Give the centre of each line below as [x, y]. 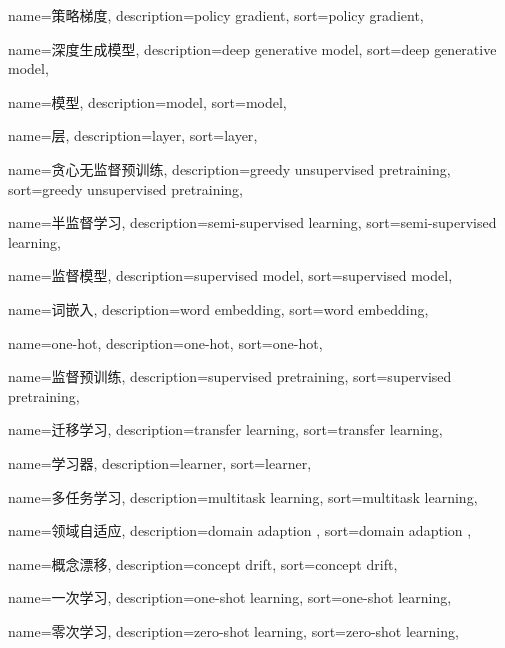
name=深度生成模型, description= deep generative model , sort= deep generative [252, 48]
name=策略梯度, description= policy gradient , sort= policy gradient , [216, 15]
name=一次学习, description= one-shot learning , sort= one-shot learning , [230, 597]
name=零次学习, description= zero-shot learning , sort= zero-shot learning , [233, 630]
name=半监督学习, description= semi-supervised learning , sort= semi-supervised [252, 222]
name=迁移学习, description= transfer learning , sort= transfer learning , [225, 429]
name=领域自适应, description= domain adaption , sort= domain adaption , [240, 530]
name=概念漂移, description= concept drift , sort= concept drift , [203, 563]
